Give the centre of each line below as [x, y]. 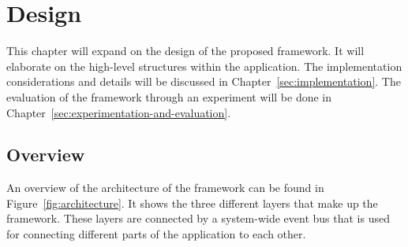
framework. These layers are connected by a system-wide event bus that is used [198, 218]
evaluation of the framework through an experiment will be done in [169, 96]
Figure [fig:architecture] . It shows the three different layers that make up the [192, 203]
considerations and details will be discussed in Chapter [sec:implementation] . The [204, 81]
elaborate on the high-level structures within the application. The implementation [204, 66]
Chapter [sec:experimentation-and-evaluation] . [119, 112]
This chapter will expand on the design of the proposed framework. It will [185, 51]
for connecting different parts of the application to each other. [156, 234]
